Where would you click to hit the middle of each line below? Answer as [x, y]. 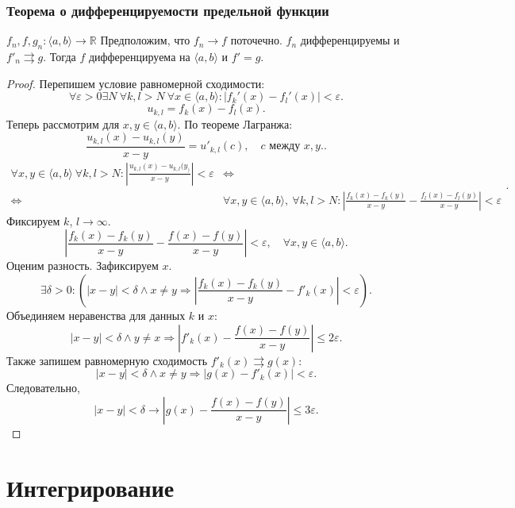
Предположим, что [145, 40]
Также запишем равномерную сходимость [107, 360]
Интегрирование [90, 487]
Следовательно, [43, 388]
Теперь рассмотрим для [63, 123]
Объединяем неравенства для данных [96, 315]
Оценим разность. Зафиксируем [83, 266]
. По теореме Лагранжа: [235, 123]
